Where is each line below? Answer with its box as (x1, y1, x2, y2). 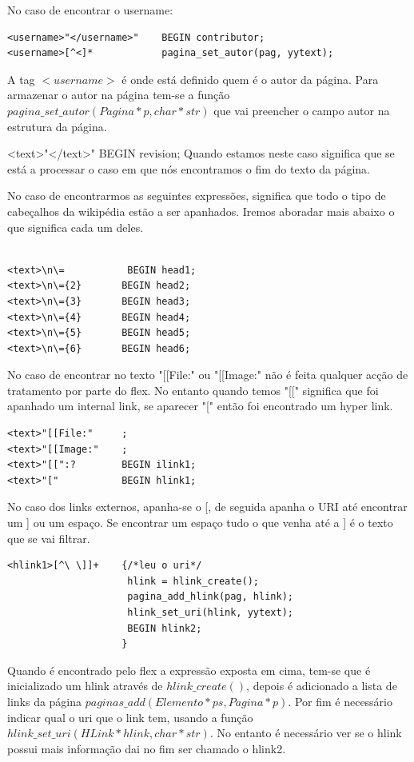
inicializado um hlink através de (7, 677, 163, 694)
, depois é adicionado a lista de (246, 677, 397, 694)
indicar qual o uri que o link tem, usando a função (7, 708, 253, 725)
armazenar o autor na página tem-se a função (7, 86, 230, 103)
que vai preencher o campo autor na (213, 102, 390, 118)
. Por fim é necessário (288, 692, 393, 709)
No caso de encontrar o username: (7, 2, 173, 18)
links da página (7, 692, 82, 709)
